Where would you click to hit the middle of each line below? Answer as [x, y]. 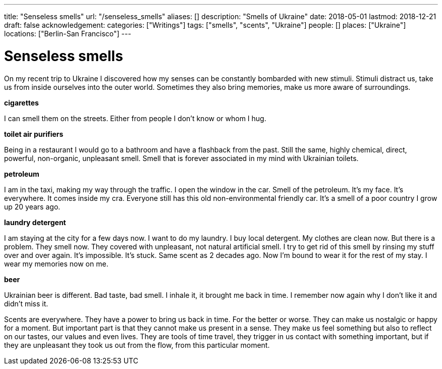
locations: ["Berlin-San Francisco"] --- [68, 34]
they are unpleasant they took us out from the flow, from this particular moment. [137, 345]
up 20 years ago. [32, 206]
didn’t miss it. [26, 303]
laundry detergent [35, 222]
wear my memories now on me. [56, 263]
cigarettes [21, 102]
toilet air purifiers [34, 134]
